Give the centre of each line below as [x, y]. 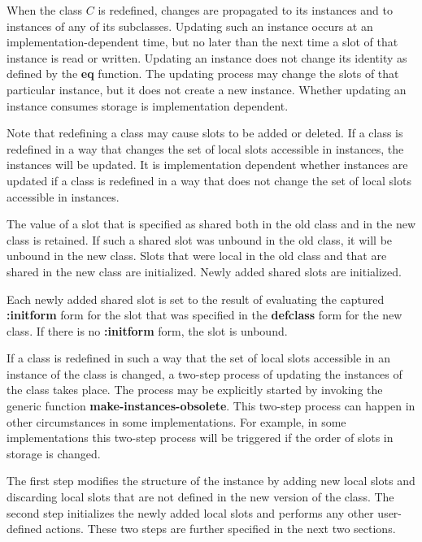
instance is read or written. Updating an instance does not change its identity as [207, 57]
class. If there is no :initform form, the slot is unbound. [147, 330]
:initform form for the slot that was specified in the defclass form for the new [204, 315]
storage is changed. [54, 453]
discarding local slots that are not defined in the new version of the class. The [200, 497]
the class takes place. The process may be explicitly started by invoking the [195, 390]
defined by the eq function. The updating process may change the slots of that [203, 74]
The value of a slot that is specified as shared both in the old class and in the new [211, 224]
